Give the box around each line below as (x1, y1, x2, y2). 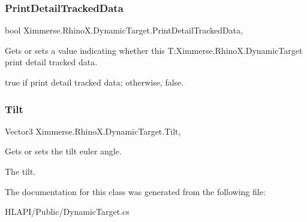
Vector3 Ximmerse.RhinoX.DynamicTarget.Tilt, (5, 124, 181, 137)
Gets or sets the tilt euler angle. (5, 145, 122, 157)
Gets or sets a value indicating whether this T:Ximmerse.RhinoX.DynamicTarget (5, 44, 303, 56)
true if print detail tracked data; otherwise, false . (5, 76, 184, 88)
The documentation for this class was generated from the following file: (5, 185, 266, 197)
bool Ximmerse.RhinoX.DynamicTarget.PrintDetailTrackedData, (5, 24, 243, 37)
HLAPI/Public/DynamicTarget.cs (5, 205, 130, 218)
